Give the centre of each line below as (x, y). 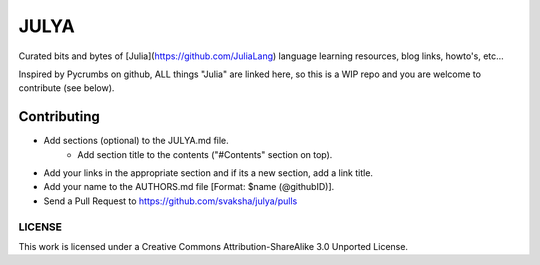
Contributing (59, 116)
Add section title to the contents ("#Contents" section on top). (205, 154)
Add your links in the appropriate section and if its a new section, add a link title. (208, 173)
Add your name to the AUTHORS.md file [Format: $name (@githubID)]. (189, 187)
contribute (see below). (66, 88)
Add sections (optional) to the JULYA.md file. (136, 141)
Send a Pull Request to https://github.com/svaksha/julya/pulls (170, 201)
